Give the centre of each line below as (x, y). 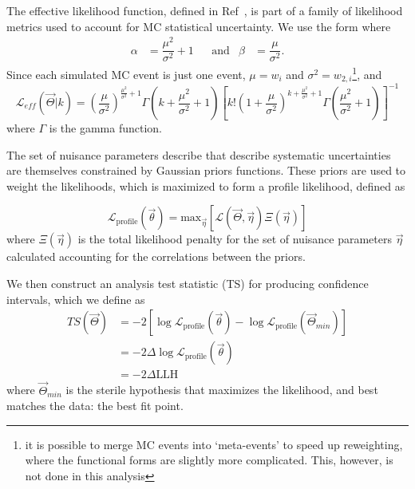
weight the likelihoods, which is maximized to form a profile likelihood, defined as (206, 185)
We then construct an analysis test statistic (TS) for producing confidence (188, 284)
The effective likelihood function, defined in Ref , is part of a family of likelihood (205, 10)
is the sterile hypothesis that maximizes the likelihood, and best (222, 390)
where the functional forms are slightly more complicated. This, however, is (209, 460)
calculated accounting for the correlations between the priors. (156, 256)
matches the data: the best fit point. (95, 406)
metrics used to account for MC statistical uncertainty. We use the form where (199, 26)
